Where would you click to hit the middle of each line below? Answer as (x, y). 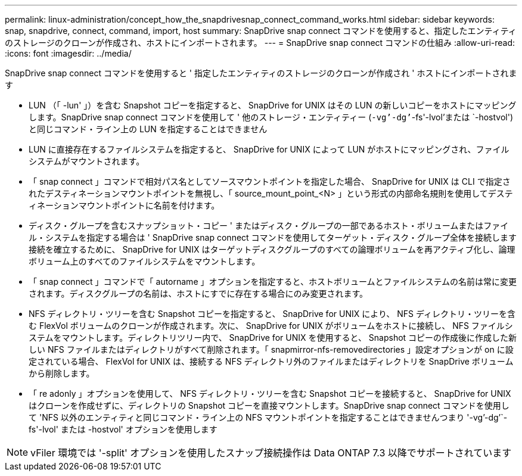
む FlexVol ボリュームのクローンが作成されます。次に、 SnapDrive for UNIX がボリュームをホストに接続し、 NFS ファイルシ (271, 326)
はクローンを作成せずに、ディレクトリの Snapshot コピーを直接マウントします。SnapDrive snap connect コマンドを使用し (269, 405)
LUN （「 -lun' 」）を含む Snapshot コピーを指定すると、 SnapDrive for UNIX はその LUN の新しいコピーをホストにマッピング (273, 105)
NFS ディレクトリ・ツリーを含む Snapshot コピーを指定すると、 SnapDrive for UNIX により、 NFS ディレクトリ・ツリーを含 (272, 314)
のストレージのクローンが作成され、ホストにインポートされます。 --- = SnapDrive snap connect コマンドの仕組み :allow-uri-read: (260, 43)
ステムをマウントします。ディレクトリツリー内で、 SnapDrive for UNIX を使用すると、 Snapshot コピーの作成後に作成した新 (273, 337)
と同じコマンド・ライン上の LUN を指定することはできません (148, 129)
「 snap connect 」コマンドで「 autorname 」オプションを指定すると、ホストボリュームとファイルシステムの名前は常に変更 (273, 281)
